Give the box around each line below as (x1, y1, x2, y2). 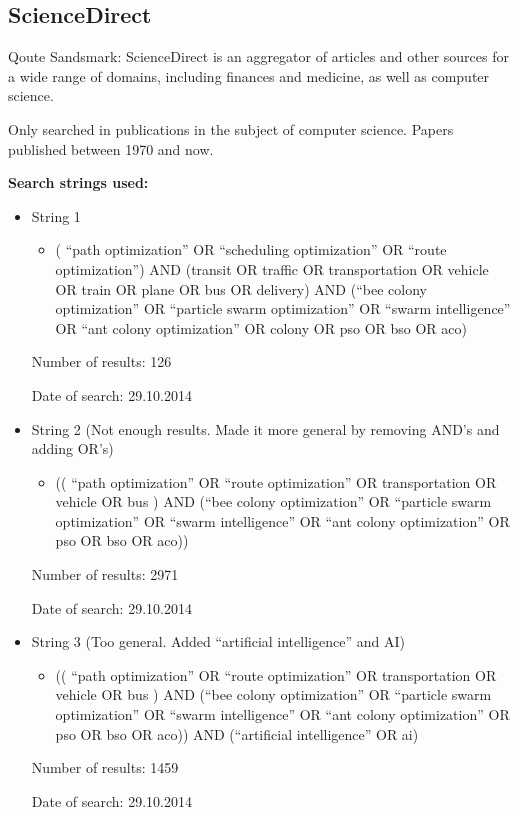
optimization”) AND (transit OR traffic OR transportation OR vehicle (55, 258, 489, 279)
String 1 (31, 205, 81, 226)
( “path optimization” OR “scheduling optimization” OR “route (55, 239, 447, 260)
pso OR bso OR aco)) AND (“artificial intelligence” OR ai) (55, 723, 419, 744)
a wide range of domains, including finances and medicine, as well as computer (8, 65, 490, 86)
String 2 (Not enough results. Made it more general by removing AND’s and (31, 418, 500, 439)
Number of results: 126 (31, 351, 172, 372)
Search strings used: (8, 172, 149, 193)
